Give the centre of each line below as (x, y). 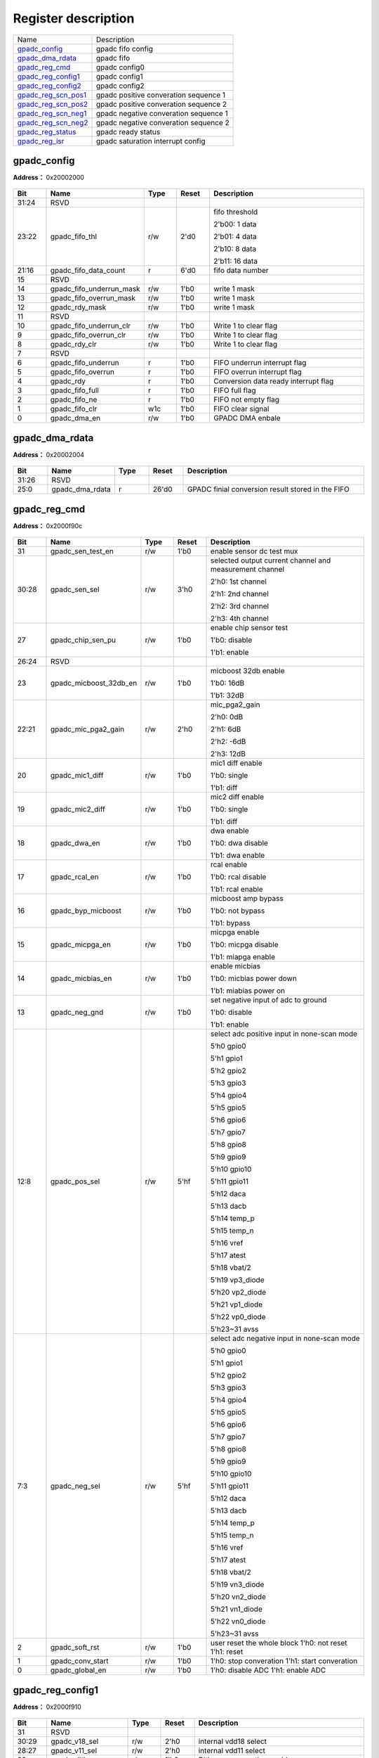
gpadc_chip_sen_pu (83, 640)
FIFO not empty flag (247, 399)
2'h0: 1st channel (239, 582)
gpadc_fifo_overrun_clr (88, 335)
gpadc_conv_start (79, 1661)
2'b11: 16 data (235, 262)
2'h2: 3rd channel (240, 606)
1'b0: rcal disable (239, 877)
